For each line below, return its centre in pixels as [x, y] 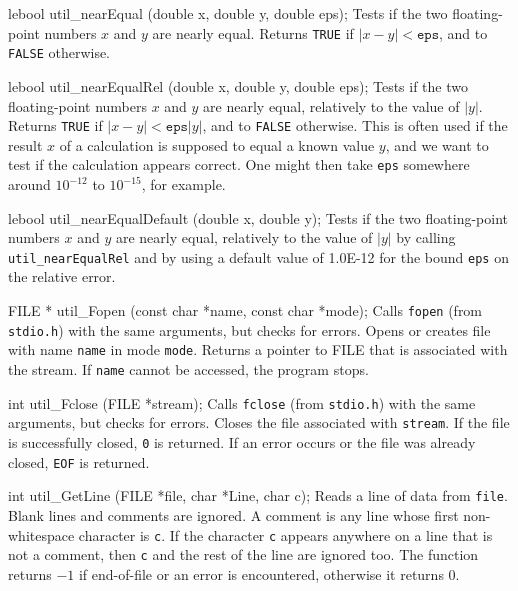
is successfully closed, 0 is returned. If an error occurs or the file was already [242, 441]
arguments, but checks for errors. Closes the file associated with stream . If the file [259, 422]
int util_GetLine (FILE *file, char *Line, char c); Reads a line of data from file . [258, 495]
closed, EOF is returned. [79, 461]
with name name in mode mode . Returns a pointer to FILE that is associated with [258, 349]
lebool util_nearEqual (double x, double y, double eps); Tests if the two [228, 13]
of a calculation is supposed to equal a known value [217, 144]
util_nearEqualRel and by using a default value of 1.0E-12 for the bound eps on [258, 256]
